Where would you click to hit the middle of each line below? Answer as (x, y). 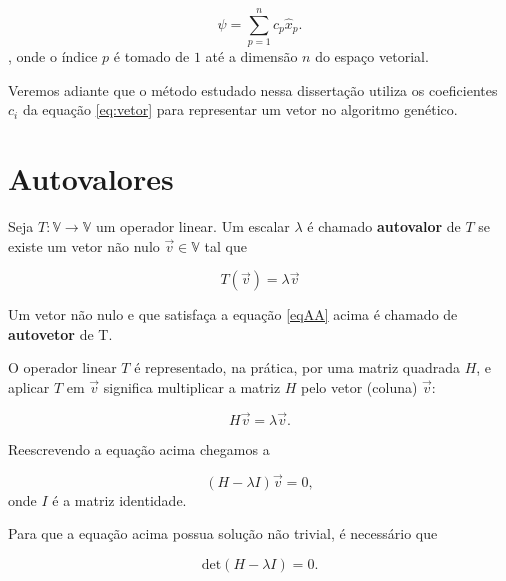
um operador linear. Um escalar (192, 226)
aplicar (29, 387)
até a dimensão (251, 56)
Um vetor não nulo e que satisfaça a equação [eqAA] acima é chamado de (233, 314)
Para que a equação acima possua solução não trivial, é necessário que (223, 533)
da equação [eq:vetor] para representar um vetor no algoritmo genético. (240, 109)
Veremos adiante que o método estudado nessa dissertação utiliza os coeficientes (253, 89)
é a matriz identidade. (119, 499)
